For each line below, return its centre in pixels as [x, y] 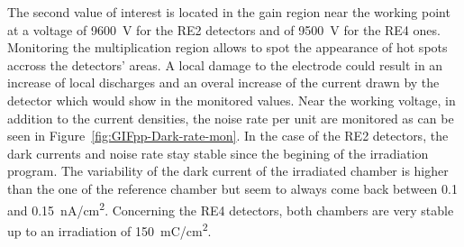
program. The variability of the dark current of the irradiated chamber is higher [228, 171]
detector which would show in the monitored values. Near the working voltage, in [232, 100]
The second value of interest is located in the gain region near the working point [229, 12]
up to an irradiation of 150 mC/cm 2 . [109, 229]
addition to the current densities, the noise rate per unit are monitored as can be [231, 118]
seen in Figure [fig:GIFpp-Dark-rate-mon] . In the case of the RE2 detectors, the [228, 136]
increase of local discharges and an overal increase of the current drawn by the [223, 82]
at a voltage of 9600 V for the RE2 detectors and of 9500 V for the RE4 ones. [224, 29]
